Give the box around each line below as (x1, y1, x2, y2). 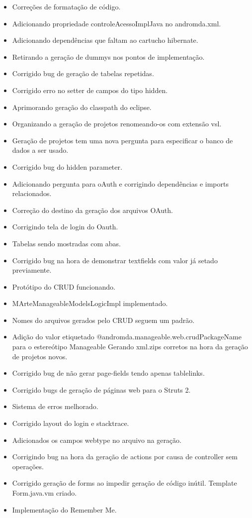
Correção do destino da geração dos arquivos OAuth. (12, 205, 173, 215)
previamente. (12, 265, 52, 275)
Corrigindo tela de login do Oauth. (12, 221, 118, 232)
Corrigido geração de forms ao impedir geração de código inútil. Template (12, 478, 237, 488)
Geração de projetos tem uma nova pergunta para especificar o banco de (12, 135, 233, 145)
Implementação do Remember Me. (12, 504, 117, 515)
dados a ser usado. (12, 145, 69, 155)
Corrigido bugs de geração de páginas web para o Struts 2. (12, 384, 191, 395)
